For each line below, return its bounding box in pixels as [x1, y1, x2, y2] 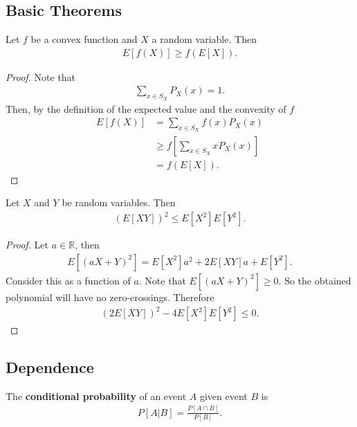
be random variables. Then [62, 195, 176, 210]
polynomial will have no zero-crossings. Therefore [6, 289, 214, 304]
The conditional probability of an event [6, 388, 187, 403]
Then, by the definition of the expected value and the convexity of [6, 101, 286, 116]
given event [199, 388, 248, 403]
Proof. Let [6, 237, 48, 252]
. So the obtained [278, 273, 351, 287]
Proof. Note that [6, 69, 76, 84]
